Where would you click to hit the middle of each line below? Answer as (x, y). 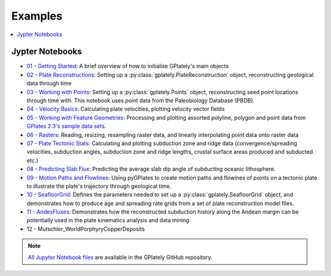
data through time (49, 83)
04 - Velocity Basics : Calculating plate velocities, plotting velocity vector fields (126, 109)
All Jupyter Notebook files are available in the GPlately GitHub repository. (120, 257)
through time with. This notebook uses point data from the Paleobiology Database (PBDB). (141, 100)
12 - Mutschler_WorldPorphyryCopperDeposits (86, 229)
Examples (37, 16)
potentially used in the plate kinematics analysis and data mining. (109, 220)
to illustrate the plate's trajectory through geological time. (99, 186)
